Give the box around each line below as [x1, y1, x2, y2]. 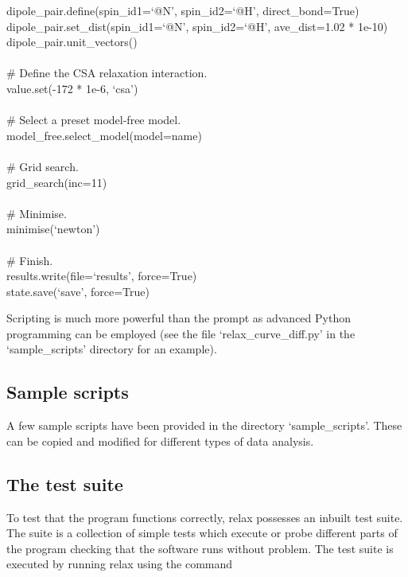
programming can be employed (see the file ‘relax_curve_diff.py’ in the [6, 325, 356, 341]
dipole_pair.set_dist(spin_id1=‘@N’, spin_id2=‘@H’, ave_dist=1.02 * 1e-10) [6, 18, 388, 34]
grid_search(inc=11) [6, 173, 107, 190]
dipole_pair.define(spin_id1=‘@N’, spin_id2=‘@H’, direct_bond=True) [6, 2, 359, 18]
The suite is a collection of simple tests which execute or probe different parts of [6, 524, 398, 541]
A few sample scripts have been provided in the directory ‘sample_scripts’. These [6, 417, 402, 434]
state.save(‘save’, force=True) [6, 283, 150, 299]
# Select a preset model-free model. [6, 111, 181, 128]
